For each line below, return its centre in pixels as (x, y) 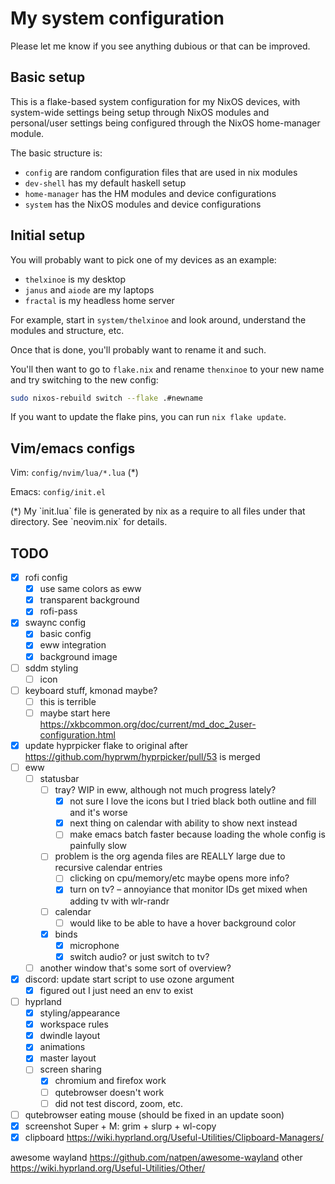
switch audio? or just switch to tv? (139, 956)
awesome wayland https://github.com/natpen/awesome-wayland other (156, 1157)
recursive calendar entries (108, 868)
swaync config (55, 623)
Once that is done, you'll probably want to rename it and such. (138, 349)
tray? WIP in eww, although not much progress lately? (165, 790)
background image (78, 656)
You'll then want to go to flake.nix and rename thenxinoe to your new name (167, 369)
